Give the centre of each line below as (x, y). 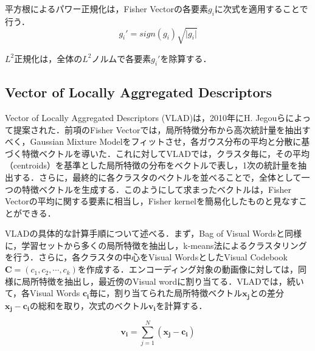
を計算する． (182, 305)
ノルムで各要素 (121, 58)
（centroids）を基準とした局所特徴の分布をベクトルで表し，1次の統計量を (151, 165)
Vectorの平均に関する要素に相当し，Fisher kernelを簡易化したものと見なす (152, 201)
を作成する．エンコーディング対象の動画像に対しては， (188, 269)
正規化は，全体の (48, 58)
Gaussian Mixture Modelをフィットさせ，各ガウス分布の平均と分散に (166, 141)
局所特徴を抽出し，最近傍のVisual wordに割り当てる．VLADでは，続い (163, 281)
